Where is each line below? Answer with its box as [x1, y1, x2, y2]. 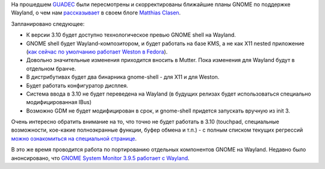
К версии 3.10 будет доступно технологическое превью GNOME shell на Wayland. [26, 31, 236, 38]
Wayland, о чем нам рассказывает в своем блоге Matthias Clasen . [11, 9, 181, 16]
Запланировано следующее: [11, 20, 85, 27]
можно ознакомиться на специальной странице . [11, 135, 137, 142]
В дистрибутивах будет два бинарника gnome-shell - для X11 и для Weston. [26, 73, 220, 81]
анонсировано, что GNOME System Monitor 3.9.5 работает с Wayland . [11, 154, 190, 162]
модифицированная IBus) [26, 99, 92, 106]
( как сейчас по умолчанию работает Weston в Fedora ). [26, 48, 168, 55]
